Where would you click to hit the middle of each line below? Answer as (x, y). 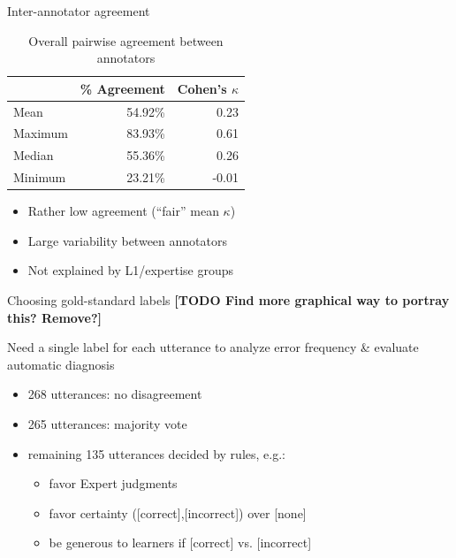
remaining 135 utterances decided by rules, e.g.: (156, 453)
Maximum (41, 133)
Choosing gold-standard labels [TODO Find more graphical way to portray (228, 300)
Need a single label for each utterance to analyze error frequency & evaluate (213, 347)
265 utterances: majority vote (107, 424)
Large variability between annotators (127, 240)
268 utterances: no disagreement (115, 394)
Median (34, 155)
